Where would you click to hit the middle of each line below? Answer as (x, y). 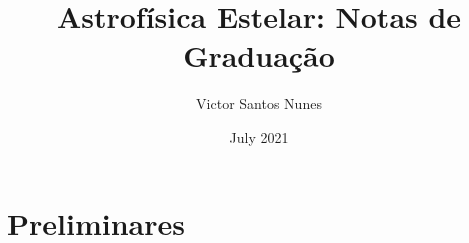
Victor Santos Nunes (259, 103)
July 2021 (259, 136)
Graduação (259, 55)
